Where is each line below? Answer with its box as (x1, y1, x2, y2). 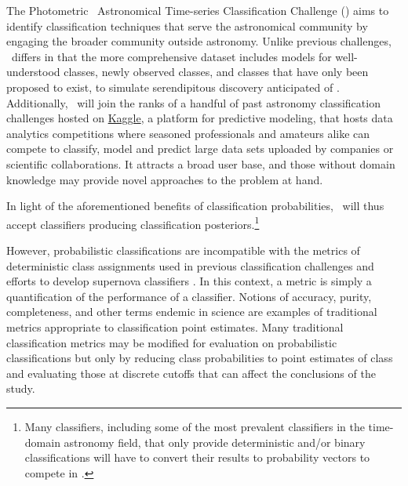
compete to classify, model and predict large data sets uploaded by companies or (6, 140, 394, 157)
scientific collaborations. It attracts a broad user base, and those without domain (6, 155, 395, 172)
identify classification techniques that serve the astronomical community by (6, 17, 368, 34)
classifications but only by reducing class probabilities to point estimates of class (6, 350, 393, 366)
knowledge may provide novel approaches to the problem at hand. (6, 171, 323, 187)
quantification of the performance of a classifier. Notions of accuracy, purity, (6, 288, 372, 304)
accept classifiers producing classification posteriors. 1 (6, 213, 260, 232)
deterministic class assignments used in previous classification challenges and (6, 257, 374, 274)
